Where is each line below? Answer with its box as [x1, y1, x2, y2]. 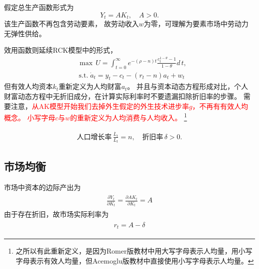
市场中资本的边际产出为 [4, 181, 81, 192]
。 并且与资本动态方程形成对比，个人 [127, 81, 249, 91]
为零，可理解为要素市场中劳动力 [143, 18, 249, 29]
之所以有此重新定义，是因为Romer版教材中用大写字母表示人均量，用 [15, 246, 239, 256]
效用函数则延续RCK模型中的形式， [4, 45, 117, 55]
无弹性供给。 [4, 28, 46, 38]
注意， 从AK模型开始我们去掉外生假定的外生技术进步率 [10, 100, 189, 111]
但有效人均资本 [4, 81, 53, 91]
